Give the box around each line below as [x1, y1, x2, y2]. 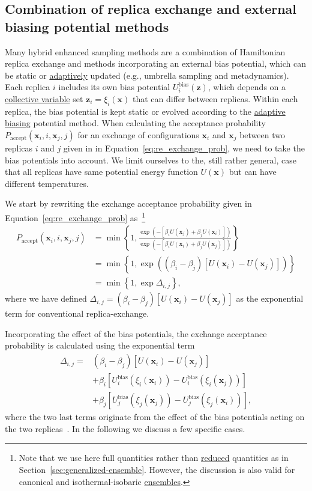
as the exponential [236, 292, 304, 305]
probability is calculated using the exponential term [5, 339, 195, 352]
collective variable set [5, 92, 83, 105]
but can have [229, 165, 277, 178]
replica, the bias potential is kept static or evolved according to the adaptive [5, 105, 286, 117]
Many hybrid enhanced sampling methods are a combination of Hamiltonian [5, 45, 286, 58]
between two [239, 128, 285, 141]
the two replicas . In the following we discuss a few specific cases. [5, 422, 245, 435]
